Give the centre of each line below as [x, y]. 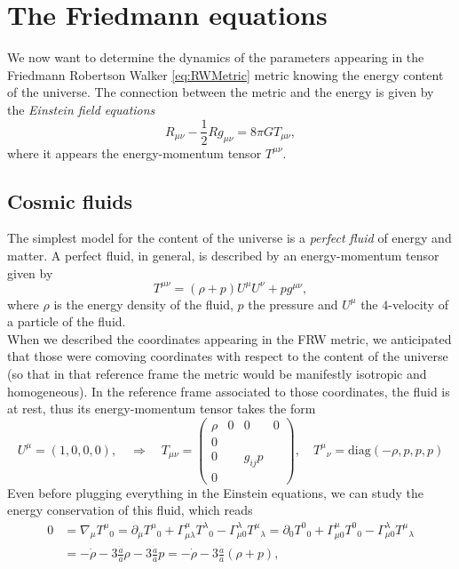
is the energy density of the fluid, [143, 304]
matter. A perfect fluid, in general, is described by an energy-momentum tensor [223, 255]
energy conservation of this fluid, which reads [130, 510]
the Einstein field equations [81, 109]
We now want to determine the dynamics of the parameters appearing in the [216, 57]
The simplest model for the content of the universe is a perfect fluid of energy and [229, 238]
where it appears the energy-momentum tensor [135, 152]
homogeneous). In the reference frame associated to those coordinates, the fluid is [229, 391]
